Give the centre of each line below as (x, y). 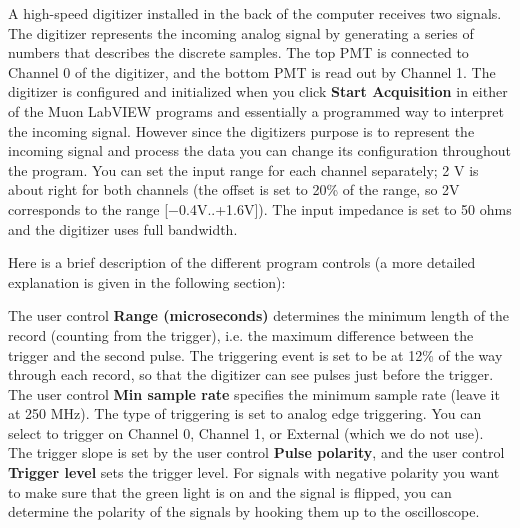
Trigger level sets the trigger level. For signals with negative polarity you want (254, 472)
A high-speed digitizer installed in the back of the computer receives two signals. (255, 13)
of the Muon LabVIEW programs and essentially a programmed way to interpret (256, 110)
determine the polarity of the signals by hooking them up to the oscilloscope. (244, 511)
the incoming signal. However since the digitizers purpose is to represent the (241, 130)
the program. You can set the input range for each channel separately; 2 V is (243, 169)
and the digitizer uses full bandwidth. (123, 228)
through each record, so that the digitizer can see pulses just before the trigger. (251, 374)
